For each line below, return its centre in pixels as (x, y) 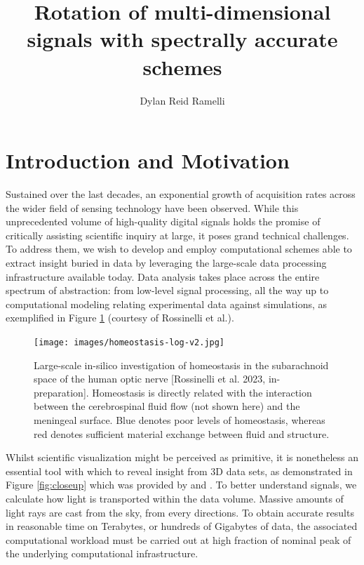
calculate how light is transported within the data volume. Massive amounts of (175, 498)
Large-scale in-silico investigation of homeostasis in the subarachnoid (181, 365)
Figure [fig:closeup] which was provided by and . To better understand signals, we (181, 485)
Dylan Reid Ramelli (182, 100)
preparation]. (61, 392)
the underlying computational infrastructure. (102, 553)
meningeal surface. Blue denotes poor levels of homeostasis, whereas (180, 420)
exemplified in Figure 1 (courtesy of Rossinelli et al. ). (120, 318)
